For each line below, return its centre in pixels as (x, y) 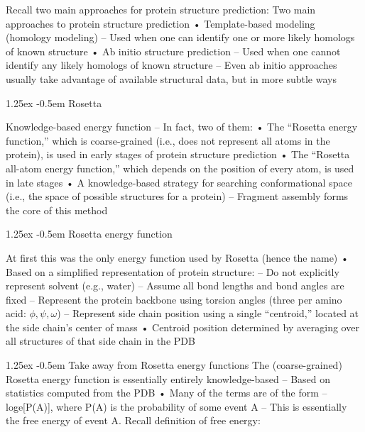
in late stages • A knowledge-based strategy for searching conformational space (179, 182)
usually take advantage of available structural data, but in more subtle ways (171, 78)
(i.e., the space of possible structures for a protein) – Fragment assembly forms (177, 196)
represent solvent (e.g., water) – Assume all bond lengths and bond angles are (175, 286)
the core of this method (57, 210)
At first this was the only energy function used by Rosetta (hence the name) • (177, 257)
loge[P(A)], (29, 406)
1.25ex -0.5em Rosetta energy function (89, 234)
